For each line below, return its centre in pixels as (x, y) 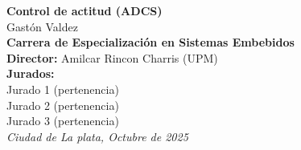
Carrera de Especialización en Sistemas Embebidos (150, 42)
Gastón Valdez (42, 26)
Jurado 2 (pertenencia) (63, 105)
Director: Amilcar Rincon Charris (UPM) (112, 57)
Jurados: (31, 73)
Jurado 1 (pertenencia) (63, 89)
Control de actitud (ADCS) (85, 10)
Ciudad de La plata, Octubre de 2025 (97, 136)
